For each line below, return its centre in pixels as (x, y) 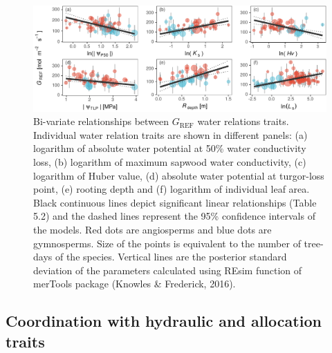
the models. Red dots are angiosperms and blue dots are (153, 229)
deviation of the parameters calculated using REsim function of (168, 270)
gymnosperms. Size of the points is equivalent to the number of (167, 243)
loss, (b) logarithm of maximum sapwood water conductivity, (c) (170, 161)
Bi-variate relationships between (101, 121)
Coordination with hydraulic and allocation (164, 321)
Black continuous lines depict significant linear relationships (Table (175, 202)
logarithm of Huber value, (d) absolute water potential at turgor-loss (179, 175)
